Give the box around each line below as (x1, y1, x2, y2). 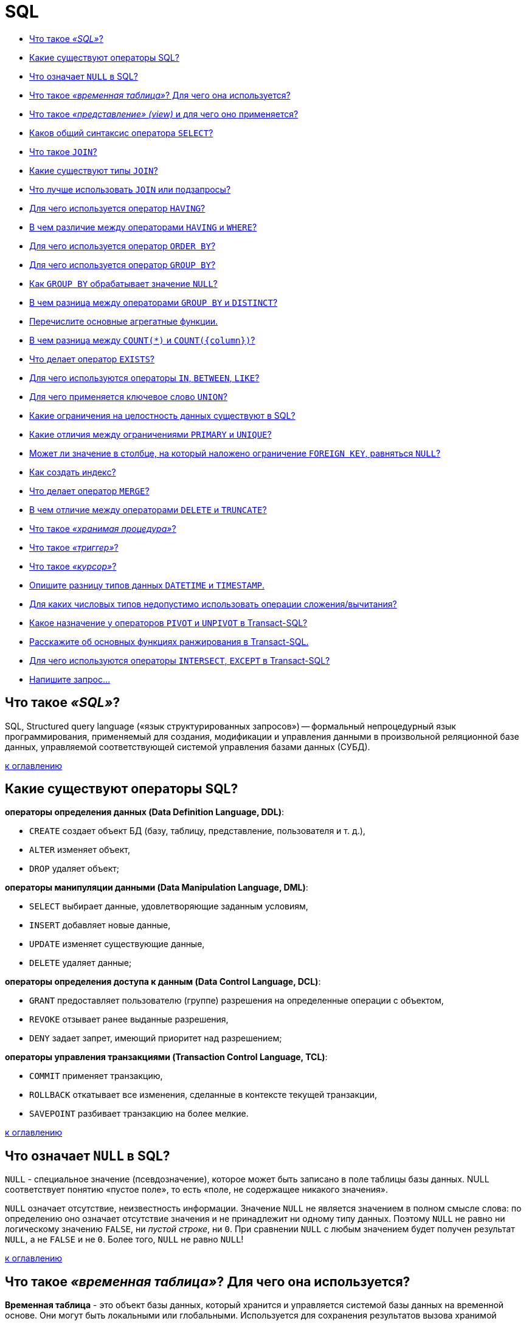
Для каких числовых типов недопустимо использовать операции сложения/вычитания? (29, 598, 397, 609)
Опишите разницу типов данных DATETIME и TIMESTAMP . (29, 579, 265, 590)
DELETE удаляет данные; (29, 957, 132, 968)
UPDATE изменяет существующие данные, (29, 939, 205, 950)
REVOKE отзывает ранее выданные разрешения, (29, 1014, 229, 1025)
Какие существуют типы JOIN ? (29, 165, 158, 176)
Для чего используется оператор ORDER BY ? (29, 240, 216, 251)
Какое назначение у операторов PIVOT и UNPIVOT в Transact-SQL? (29, 617, 308, 628)
